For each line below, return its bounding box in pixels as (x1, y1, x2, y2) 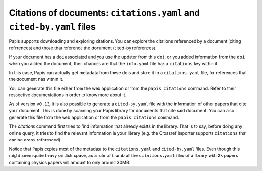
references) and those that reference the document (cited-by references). (9, 45, 157, 51)
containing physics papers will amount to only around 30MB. (9, 159, 131, 165)
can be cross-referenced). (9, 137, 62, 143)
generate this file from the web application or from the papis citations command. (9, 114, 179, 121)
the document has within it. (9, 77, 64, 82)
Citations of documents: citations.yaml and (9, 7, 200, 18)
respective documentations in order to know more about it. (9, 92, 127, 98)
